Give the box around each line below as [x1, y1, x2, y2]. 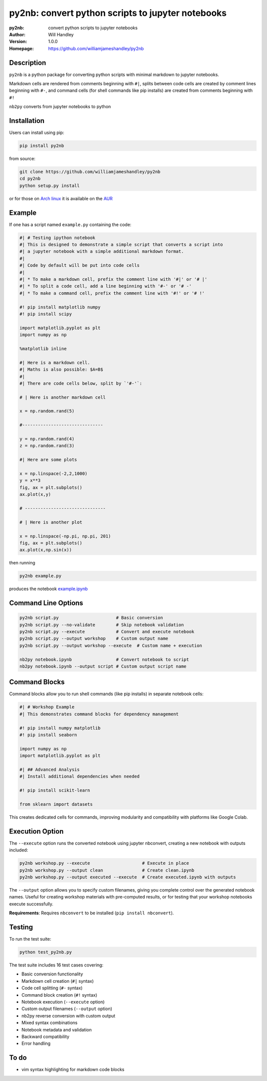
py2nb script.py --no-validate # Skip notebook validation [19, 622, 184, 627]
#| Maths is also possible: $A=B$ [19, 367, 103, 372]
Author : [9, 31, 26, 37]
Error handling [21, 1040, 51, 1046]
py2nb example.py [19, 573, 62, 579]
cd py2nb [19, 176, 41, 181]
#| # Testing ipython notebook [19, 235, 96, 240]
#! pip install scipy [19, 311, 72, 317]
